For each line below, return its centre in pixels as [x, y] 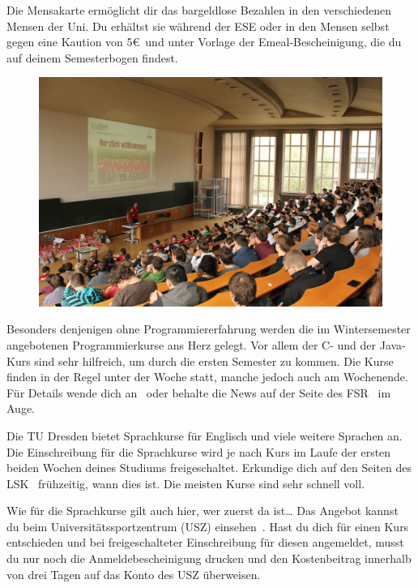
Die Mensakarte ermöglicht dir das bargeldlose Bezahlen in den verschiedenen [199, 10]
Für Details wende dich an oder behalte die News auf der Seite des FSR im [199, 392]
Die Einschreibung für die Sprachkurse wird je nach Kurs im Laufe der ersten [199, 451]
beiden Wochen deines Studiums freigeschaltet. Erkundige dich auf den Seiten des [209, 468]
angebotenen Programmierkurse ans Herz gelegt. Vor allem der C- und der [192, 344]
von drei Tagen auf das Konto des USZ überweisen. [134, 574]
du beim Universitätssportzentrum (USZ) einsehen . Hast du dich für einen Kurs [208, 526]
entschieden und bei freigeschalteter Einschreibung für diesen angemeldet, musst [205, 542]
